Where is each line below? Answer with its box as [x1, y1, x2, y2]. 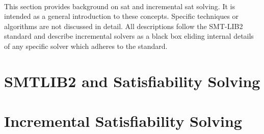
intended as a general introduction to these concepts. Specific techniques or [4, 11, 239, 21]
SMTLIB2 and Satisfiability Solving [4, 70, 260, 91]
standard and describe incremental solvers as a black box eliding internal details [4, 31, 254, 41]
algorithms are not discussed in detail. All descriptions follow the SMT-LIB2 [4, 20, 243, 31]
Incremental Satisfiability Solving [4, 111, 242, 131]
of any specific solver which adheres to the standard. [4, 40, 168, 51]
